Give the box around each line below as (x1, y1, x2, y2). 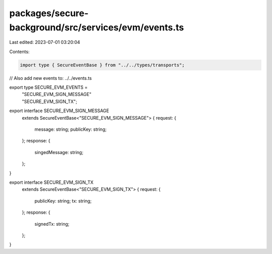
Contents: (9, 48, 30, 55)
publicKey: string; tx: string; (34, 197, 92, 204)
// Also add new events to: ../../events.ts (9, 75, 92, 81)
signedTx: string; (34, 221, 70, 227)
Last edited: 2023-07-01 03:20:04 (9, 39, 81, 45)
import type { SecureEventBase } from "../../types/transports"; (20, 62, 185, 68)
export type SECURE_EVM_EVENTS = (9, 84, 88, 90)
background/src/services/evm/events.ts (9, 22, 184, 33)
